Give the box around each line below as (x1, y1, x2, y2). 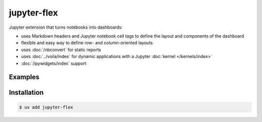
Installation (9, 88, 44, 97)
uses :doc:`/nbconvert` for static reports (21, 47, 101, 52)
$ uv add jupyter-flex (19, 105, 73, 110)
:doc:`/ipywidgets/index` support (21, 60, 87, 66)
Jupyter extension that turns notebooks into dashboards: (9, 24, 123, 30)
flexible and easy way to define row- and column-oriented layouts (21, 40, 153, 46)
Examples (9, 73, 40, 81)
